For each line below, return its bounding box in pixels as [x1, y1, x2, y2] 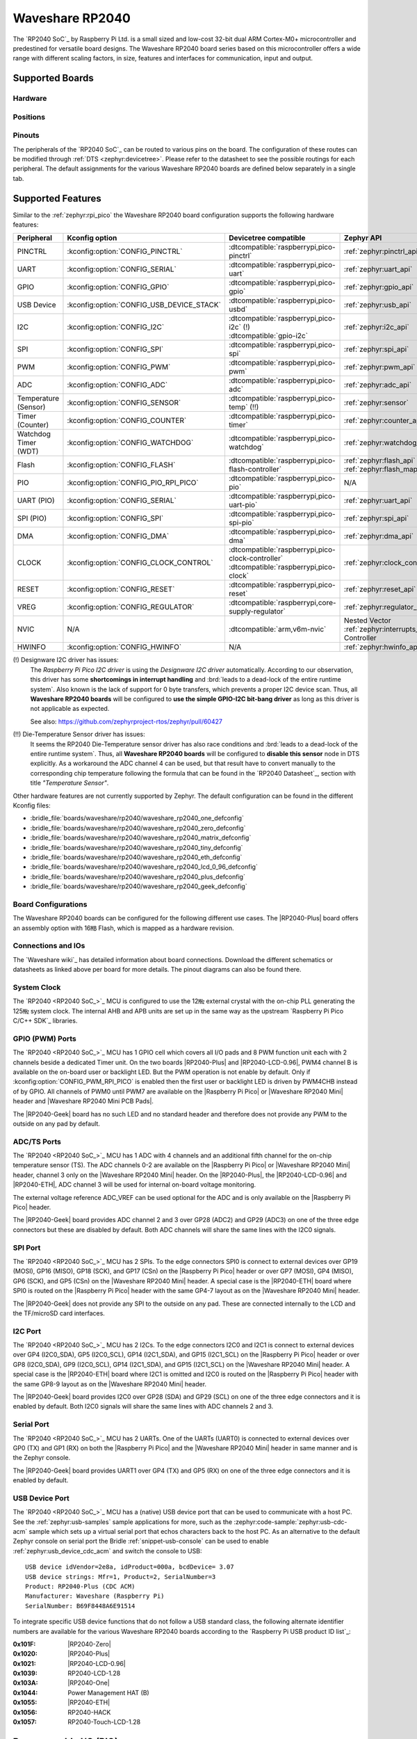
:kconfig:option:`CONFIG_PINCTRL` [67, 247, 183, 257]
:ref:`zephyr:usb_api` [344, 300, 411, 310]
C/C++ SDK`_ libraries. [13, 1016, 78, 1025]
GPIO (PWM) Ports [13, 1034, 76, 1043]
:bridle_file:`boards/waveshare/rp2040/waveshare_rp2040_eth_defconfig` [30, 853, 243, 861]
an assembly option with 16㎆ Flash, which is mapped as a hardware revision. [13, 924, 234, 932]
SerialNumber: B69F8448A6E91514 [25, 1602, 136, 1610]
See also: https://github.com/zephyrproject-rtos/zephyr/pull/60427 [30, 717, 222, 726]
